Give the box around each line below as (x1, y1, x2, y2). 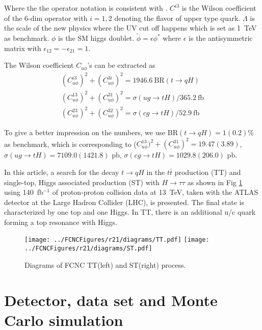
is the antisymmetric (189, 33, 253, 43)
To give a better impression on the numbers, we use (4, 127, 166, 138)
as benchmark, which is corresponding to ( (4, 138, 137, 149)
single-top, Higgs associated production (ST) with (4, 176, 160, 187)
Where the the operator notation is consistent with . (4, 3, 168, 13)
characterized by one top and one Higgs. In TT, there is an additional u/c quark (4, 207, 256, 217)
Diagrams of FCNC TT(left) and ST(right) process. (24, 259, 186, 270)
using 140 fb (4, 187, 43, 197)
